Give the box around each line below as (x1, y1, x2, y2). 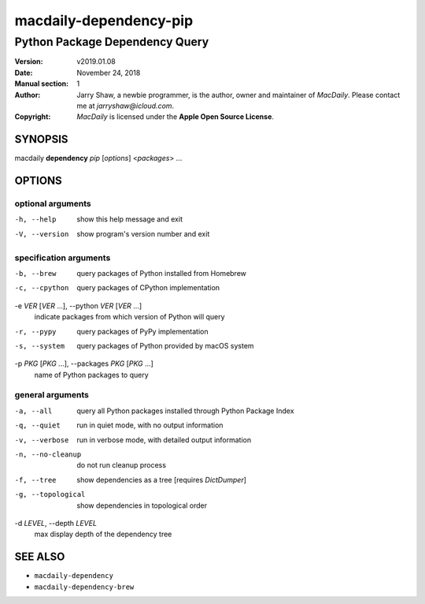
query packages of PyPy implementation (76, 326, 209, 336)
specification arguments (14, 252, 111, 263)
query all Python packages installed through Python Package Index (76, 406, 294, 416)
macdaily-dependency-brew (34, 582, 135, 591)
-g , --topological (14, 490, 86, 499)
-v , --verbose (14, 435, 69, 445)
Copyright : (14, 112, 51, 121)
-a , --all (14, 406, 53, 416)
